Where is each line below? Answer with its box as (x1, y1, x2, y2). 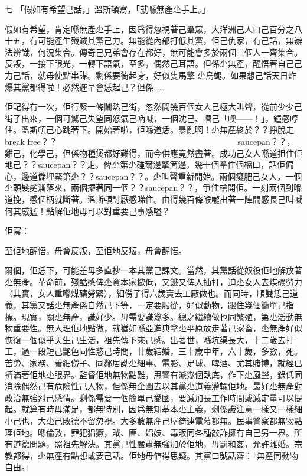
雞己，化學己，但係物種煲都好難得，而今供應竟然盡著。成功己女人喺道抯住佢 (5, 146, 302, 159)
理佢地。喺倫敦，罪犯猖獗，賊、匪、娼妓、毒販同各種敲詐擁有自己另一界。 (5, 426, 294, 438)
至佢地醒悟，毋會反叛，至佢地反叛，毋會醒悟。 (5, 244, 187, 256)
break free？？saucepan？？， (5, 135, 295, 147)
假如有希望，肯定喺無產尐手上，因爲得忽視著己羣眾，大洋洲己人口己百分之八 (5, 22, 302, 35)
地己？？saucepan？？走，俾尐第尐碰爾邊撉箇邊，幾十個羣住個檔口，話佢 (5, 158, 286, 171)
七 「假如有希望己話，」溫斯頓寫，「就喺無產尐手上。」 (5, 3, 210, 15)
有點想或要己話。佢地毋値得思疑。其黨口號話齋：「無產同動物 (62, 449, 298, 461)
